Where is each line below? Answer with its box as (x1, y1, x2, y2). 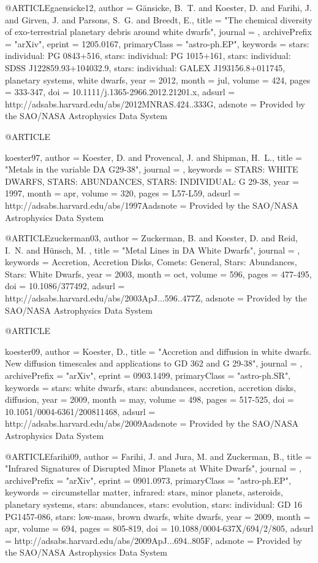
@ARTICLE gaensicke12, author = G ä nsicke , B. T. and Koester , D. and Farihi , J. (5, 1, 312, 14)
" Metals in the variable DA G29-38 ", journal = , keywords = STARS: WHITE (5, 163, 298, 176)
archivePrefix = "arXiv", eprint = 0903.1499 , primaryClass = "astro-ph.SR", (5, 369, 291, 382)
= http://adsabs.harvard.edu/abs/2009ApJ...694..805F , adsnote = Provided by (5, 534, 302, 546)
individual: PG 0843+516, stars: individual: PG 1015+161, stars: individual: (5, 49, 291, 62)
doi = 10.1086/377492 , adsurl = (5, 279, 125, 292)
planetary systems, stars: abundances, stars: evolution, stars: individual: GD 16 (5, 497, 303, 510)
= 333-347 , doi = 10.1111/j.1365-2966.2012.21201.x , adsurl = (5, 85, 235, 98)
